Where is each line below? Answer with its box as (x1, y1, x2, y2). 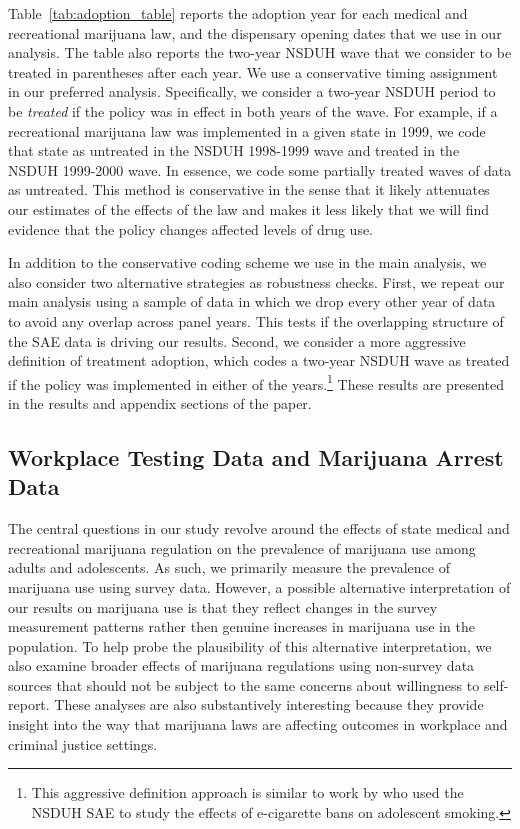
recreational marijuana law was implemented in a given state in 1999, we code (8, 120, 486, 141)
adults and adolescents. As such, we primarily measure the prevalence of (8, 557, 450, 578)
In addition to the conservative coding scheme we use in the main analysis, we (8, 252, 487, 273)
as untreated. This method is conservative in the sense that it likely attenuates (8, 179, 490, 200)
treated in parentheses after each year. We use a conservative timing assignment (8, 61, 498, 82)
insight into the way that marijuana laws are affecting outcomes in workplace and (8, 714, 508, 735)
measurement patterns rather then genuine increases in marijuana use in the (8, 616, 475, 637)
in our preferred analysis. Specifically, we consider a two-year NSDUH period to (8, 81, 496, 102)
